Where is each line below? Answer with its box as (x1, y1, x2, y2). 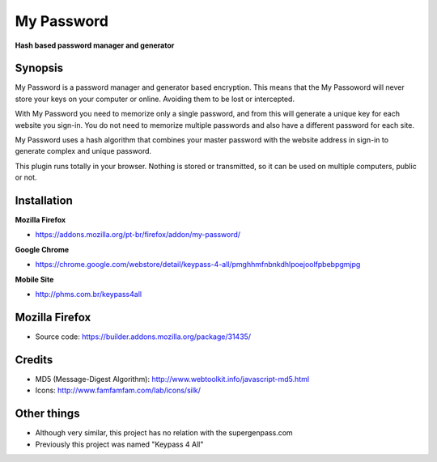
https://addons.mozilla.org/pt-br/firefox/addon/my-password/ (35, 230, 241, 239)
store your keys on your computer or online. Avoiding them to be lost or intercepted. (15, 94, 295, 104)
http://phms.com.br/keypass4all (35, 290, 142, 299)
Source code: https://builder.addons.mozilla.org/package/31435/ (35, 332, 251, 341)
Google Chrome (15, 244, 70, 254)
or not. (15, 172, 37, 182)
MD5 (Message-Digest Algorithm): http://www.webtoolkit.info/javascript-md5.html (35, 374, 310, 384)
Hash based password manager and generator (15, 40, 175, 50)
